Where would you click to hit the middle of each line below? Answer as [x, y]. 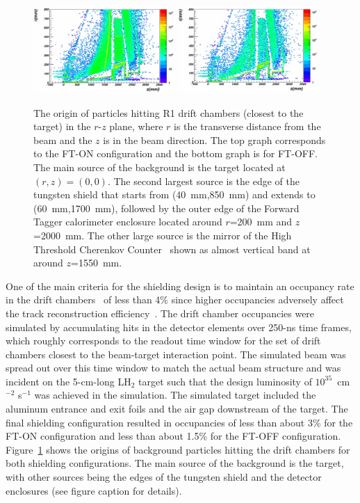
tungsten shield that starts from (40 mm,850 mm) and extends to [174, 194]
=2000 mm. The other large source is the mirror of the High [163, 235]
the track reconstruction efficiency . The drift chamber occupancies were [160, 313]
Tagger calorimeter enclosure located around [128, 222]
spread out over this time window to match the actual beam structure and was [173, 368]
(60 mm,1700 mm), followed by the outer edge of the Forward [166, 208]
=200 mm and [261, 222]
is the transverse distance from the [247, 126]
